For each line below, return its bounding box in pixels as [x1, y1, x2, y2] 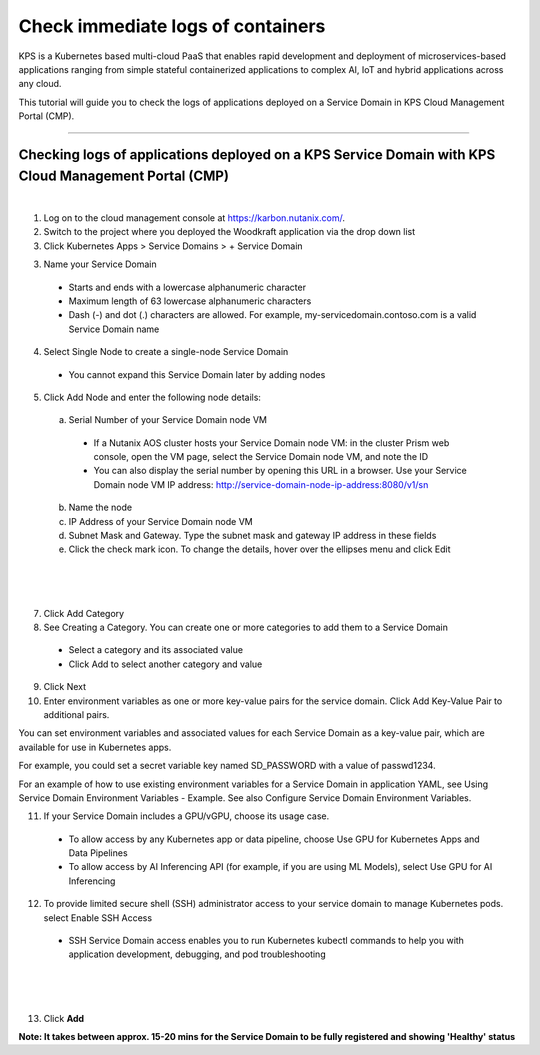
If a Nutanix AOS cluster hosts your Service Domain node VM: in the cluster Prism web [93, 436, 450, 449]
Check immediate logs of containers [18, 15, 326, 37]
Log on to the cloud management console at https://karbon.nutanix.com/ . [43, 212, 345, 224]
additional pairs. [43, 708, 110, 720]
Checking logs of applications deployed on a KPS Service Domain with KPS [18, 146, 496, 163]
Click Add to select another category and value [68, 658, 263, 670]
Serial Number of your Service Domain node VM [68, 414, 268, 426]
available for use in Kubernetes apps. [18, 741, 172, 753]
